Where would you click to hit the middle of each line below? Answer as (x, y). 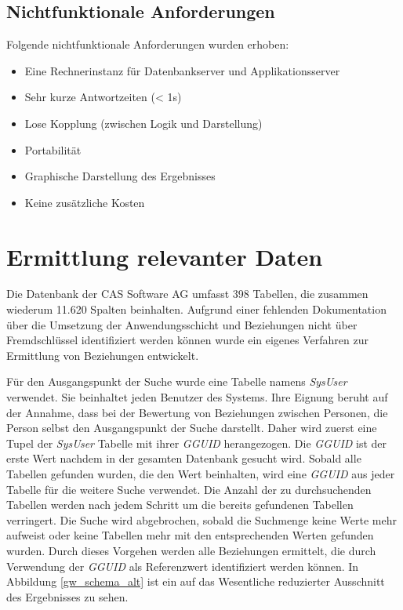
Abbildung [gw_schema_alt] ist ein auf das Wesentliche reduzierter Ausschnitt (196, 581)
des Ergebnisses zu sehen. (67, 596)
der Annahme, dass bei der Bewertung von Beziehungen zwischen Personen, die (197, 412)
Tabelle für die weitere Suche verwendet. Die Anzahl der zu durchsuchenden (189, 489)
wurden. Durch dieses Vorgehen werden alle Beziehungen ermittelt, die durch (191, 550)
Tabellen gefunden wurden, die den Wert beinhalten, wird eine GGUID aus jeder (201, 474)
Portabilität (53, 149)
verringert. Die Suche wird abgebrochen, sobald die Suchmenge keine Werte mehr (201, 519)
